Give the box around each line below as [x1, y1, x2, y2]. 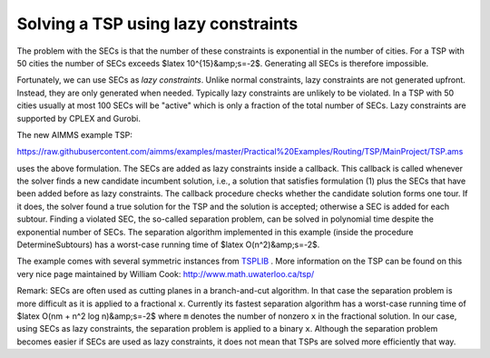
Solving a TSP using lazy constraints [16, 14, 299, 34]
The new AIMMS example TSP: [16, 129, 133, 140]
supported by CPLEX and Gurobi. [16, 113, 141, 124]
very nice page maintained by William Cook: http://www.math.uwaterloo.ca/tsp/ [16, 268, 315, 279]
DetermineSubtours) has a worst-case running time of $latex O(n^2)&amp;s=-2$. [16, 239, 320, 250]
